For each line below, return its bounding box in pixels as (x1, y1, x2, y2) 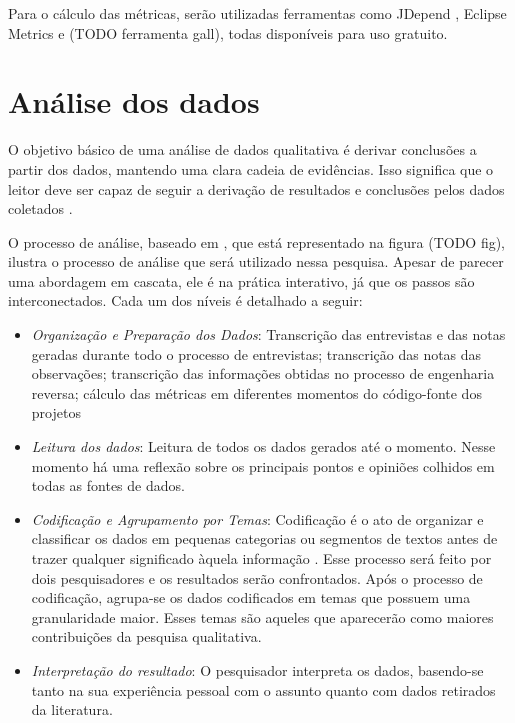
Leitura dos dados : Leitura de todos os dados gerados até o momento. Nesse (31, 436, 496, 457)
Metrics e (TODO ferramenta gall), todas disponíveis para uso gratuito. (8, 22, 448, 43)
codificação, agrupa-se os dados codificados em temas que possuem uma (31, 587, 471, 608)
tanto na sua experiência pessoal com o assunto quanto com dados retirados (31, 679, 496, 700)
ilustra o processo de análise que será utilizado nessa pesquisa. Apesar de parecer (8, 251, 504, 272)
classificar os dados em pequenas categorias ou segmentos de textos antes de (31, 528, 498, 549)
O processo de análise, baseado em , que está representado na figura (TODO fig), (8, 231, 506, 252)
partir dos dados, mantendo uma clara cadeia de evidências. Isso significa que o (8, 158, 494, 179)
